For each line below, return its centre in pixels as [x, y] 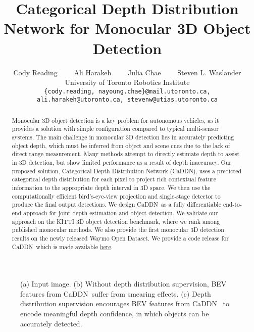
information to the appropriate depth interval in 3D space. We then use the [111, 188]
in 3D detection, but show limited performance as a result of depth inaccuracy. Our [122, 162]
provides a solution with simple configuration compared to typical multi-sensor [115, 129]
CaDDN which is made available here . [62, 246]
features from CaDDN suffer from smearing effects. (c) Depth [116, 293]
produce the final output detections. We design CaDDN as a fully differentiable [116, 204]
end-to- [232, 204]
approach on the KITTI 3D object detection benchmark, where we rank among [116, 221]
